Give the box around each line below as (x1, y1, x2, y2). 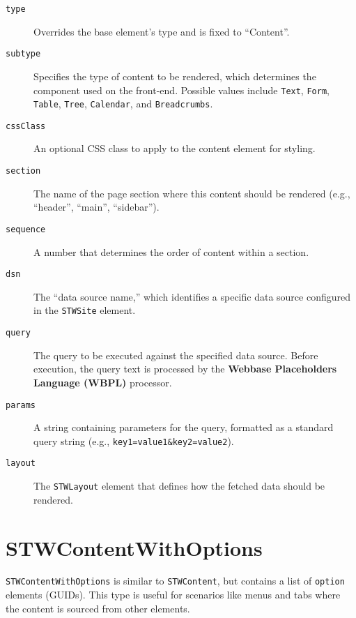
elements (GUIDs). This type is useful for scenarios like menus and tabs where (6, 587, 341, 602)
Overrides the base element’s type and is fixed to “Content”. (33, 24, 290, 38)
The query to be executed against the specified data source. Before (33, 347, 318, 362)
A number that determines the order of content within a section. (33, 244, 309, 259)
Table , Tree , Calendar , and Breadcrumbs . (33, 96, 213, 111)
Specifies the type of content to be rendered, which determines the (33, 68, 316, 83)
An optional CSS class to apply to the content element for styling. (33, 141, 316, 156)
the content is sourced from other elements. (6, 601, 190, 615)
